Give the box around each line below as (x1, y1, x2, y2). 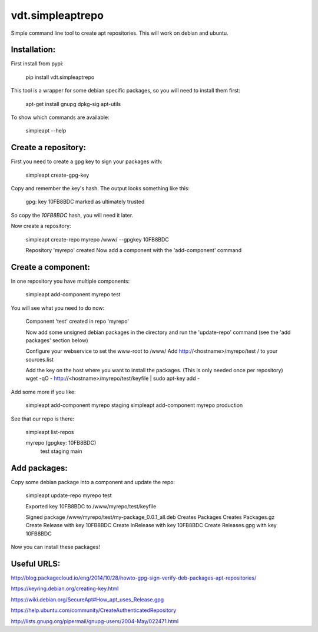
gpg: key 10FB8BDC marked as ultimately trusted (25, 198, 145, 206)
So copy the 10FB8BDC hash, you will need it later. (11, 211, 134, 219)
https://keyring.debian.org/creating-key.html (11, 585, 119, 592)
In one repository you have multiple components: (11, 277, 130, 284)
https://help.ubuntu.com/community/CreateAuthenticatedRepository (11, 607, 177, 614)
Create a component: (11, 262, 91, 272)
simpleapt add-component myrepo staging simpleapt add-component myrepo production (25, 402, 243, 409)
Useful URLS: (11, 558, 61, 568)
